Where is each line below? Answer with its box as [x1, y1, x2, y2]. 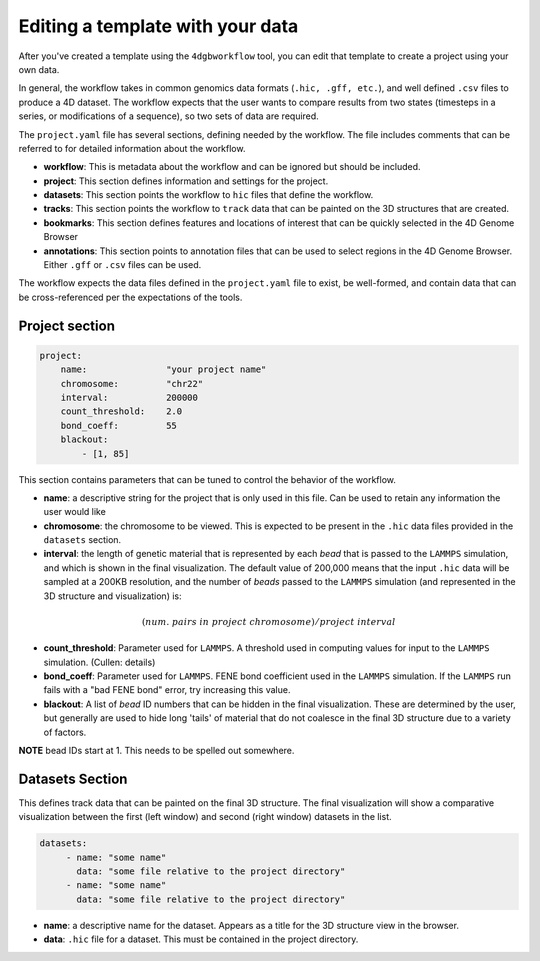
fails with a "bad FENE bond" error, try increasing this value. [43, 684, 291, 696]
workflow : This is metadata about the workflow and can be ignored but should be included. [43, 161, 421, 173]
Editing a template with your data [18, 15, 299, 37]
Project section [18, 317, 115, 334]
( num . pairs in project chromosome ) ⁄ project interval [141, 616, 396, 627]
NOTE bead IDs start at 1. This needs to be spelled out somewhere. [18, 744, 295, 756]
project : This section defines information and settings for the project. [43, 175, 329, 187]
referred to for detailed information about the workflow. [18, 142, 246, 154]
